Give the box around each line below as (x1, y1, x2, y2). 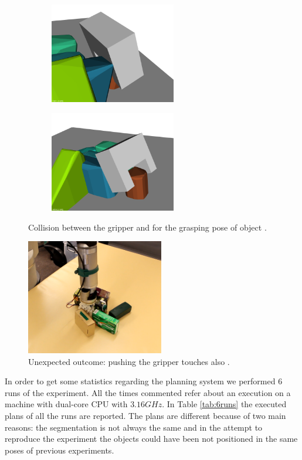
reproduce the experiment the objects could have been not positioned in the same (5, 432, 298, 445)
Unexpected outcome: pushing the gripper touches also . (28, 355, 230, 367)
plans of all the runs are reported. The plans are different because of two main (5, 409, 286, 421)
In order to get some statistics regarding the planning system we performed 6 (5, 375, 283, 387)
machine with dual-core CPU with (5, 398, 128, 410)
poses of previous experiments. (5, 444, 114, 456)
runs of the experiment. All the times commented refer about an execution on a (5, 386, 291, 398)
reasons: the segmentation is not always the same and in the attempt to (5, 421, 263, 433)
